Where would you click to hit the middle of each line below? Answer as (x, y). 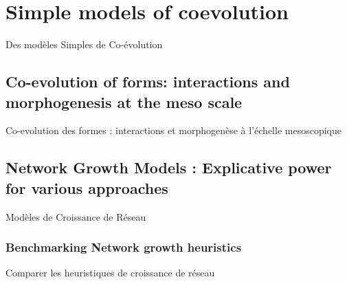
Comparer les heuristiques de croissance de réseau (110, 273)
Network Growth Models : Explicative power (169, 167)
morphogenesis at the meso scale (124, 101)
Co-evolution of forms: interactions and (148, 81)
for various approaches (87, 187)
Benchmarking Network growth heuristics (124, 247)
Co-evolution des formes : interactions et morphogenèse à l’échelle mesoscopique (173, 130)
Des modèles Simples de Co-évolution (84, 44)
